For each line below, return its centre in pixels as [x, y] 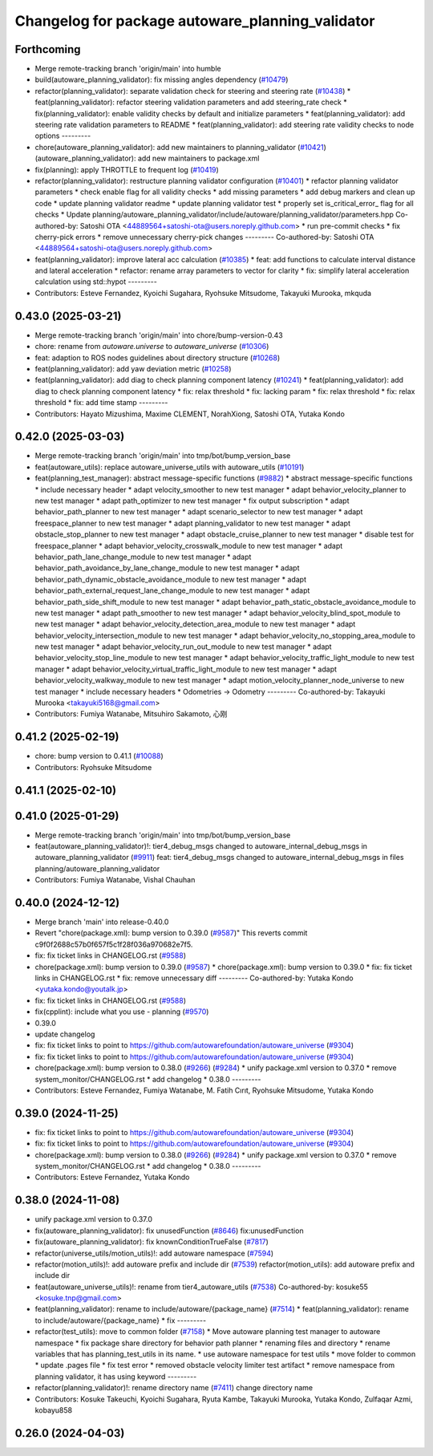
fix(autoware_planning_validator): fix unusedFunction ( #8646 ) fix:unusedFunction [169, 1231]
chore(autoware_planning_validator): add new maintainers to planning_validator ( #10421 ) [180, 147]
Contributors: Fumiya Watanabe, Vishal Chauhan [115, 880]
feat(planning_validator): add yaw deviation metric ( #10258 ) [133, 368]
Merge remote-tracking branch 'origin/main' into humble [128, 69]
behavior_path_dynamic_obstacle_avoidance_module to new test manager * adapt [170, 579]
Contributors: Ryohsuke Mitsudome [93, 767]
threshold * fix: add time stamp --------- [101, 403]
